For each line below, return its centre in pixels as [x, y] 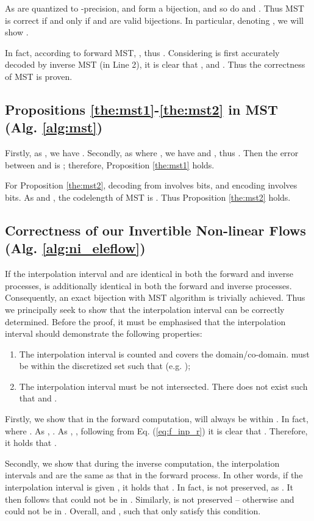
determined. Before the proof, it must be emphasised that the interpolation [145, 321]
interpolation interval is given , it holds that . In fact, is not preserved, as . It [149, 487]
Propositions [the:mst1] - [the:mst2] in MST [141, 109]
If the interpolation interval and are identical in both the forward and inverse [149, 274]
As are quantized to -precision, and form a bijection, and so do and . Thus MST [155, 8]
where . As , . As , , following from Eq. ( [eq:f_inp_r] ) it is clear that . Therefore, [156, 430]
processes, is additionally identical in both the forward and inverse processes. [148, 285]
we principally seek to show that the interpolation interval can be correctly [145, 309]
